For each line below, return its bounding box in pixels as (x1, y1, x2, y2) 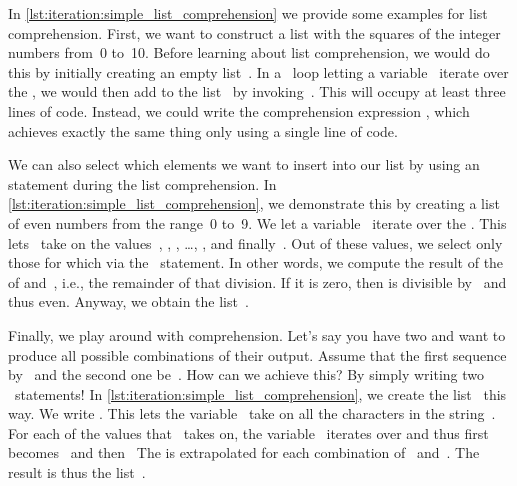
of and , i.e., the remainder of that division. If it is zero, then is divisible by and (8, 271, 507, 292)
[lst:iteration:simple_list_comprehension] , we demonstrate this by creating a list (8, 193, 500, 214)
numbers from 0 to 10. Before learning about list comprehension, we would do (8, 42, 490, 63)
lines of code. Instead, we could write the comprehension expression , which (8, 100, 470, 121)
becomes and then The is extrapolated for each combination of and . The (8, 442, 480, 463)
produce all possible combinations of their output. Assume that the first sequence (8, 344, 507, 365)
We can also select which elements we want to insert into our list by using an (8, 154, 480, 175)
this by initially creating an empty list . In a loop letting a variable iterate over (8, 61, 509, 82)
